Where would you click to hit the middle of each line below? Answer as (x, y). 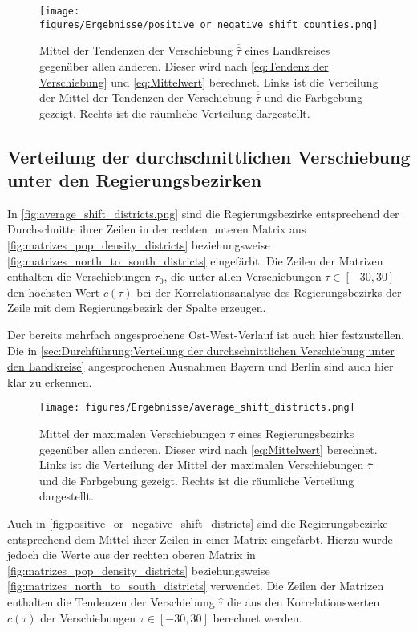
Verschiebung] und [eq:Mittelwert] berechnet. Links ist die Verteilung (209, 81)
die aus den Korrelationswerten (304, 602)
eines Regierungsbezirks (296, 433)
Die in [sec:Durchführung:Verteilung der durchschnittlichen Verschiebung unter (201, 350)
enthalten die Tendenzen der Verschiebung (111, 602)
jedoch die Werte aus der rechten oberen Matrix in (132, 555)
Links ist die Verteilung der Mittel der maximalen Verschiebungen (202, 465)
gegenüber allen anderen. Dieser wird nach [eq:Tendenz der (184, 65)
